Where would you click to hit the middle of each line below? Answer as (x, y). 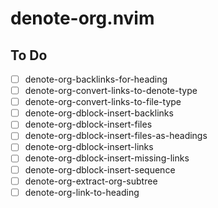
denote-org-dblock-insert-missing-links (107, 158)
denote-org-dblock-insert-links (89, 147)
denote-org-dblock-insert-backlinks (99, 113)
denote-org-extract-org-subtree (91, 181)
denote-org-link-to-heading (82, 192)
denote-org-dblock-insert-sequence (100, 169)
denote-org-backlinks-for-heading (96, 79)
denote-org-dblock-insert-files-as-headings (116, 136)
